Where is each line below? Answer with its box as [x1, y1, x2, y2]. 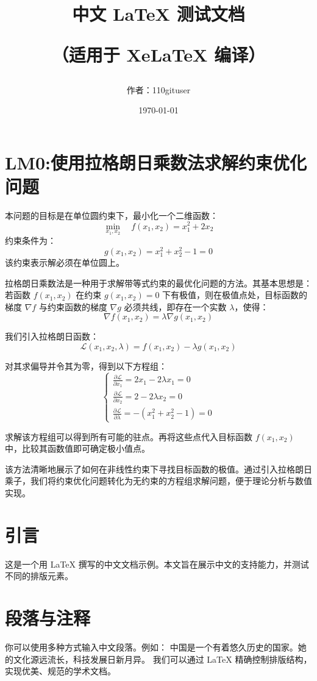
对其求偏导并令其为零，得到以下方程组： [5, 359, 167, 372]
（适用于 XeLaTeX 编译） [51, 42, 266, 67]
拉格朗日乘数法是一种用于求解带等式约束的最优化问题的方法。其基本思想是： [5, 276, 312, 289]
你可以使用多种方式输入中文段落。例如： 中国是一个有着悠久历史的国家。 [5, 641, 298, 654]
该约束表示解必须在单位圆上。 [5, 256, 124, 268]
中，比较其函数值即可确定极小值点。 [5, 442, 150, 455]
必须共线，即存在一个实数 [124, 300, 227, 313]
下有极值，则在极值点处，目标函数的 [162, 288, 308, 301]
